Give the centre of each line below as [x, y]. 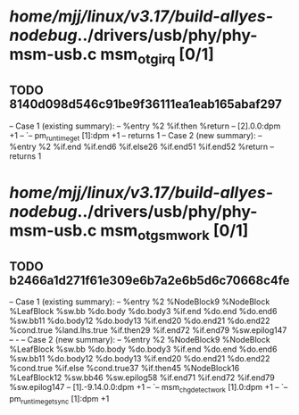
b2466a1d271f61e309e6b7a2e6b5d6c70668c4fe [149, 280]
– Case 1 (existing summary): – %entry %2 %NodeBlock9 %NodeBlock [140, 302]
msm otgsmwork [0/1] [174, 232]
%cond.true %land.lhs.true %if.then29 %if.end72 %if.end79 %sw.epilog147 [148, 330]
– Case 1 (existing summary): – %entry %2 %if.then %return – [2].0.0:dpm [145, 126]
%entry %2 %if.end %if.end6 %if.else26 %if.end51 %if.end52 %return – [142, 147]
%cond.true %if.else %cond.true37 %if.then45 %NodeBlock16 [125, 368]
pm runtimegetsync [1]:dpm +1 [59, 399]
